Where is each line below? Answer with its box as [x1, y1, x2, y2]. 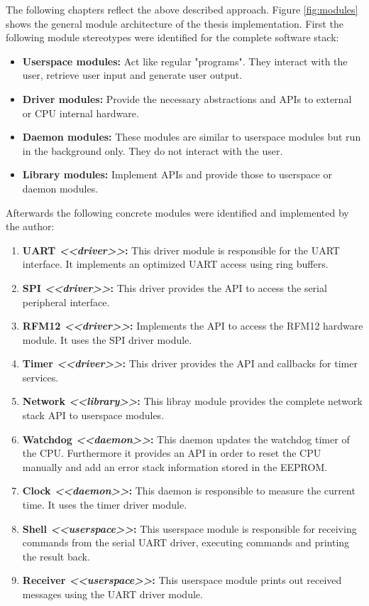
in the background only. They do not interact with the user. [22, 143, 283, 158]
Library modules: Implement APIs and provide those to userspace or [22, 167, 332, 182]
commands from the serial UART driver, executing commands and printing [22, 535, 350, 550]
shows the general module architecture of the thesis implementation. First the [6, 16, 343, 31]
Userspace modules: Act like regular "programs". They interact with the [22, 53, 348, 68]
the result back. [22, 548, 90, 563]
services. [22, 369, 59, 384]
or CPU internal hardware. [22, 105, 139, 120]
